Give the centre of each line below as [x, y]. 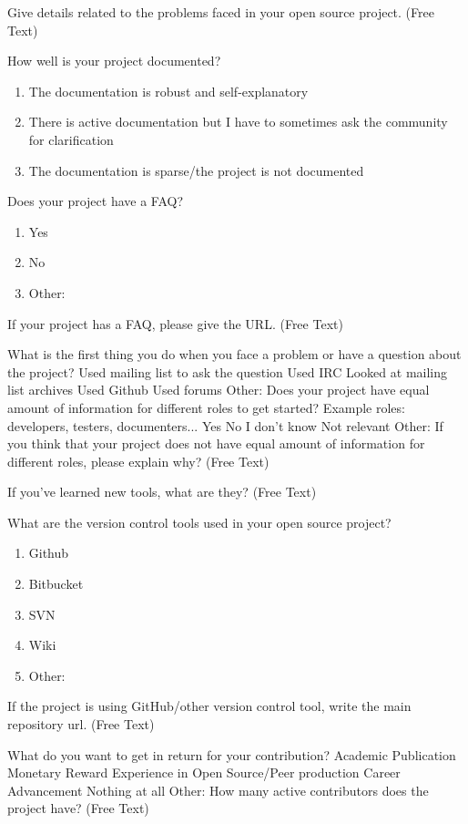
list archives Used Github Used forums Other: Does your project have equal [219, 390]
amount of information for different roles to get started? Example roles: [206, 407]
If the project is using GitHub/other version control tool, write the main [209, 706]
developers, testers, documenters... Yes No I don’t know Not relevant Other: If [225, 425]
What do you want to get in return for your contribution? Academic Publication [232, 754]
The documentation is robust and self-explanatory [168, 91]
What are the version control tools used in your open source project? [199, 522]
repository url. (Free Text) [81, 724]
